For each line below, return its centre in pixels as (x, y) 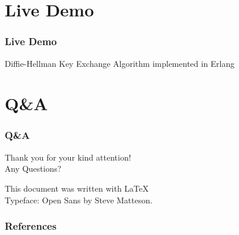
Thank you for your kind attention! (68, 157)
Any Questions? (33, 168)
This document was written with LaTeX (77, 188)
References (31, 226)
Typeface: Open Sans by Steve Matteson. (79, 200)
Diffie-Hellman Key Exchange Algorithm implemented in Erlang (120, 63)
